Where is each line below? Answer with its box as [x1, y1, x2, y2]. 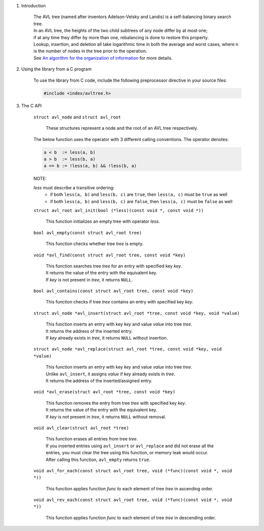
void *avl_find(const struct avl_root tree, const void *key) [33, 252, 186, 258]
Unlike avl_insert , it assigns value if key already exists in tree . [45, 371, 176, 377]
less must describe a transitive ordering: [33, 185, 115, 190]
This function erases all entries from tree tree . [45, 436, 138, 442]
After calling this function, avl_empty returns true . [45, 457, 151, 462]
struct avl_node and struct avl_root [33, 114, 121, 120]
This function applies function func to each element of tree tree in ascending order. [45, 485, 214, 491]
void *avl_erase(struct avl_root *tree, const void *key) [33, 389, 176, 395]
